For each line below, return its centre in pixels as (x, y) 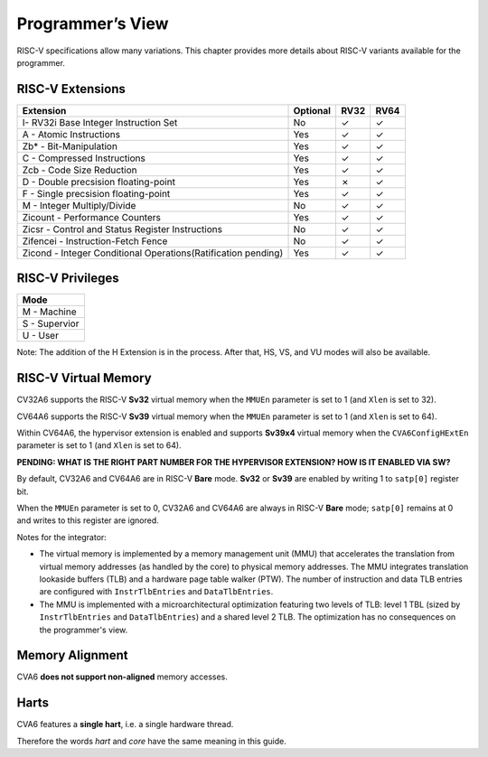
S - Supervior (51, 323)
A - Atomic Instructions (71, 134)
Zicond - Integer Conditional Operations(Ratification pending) (153, 253)
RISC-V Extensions (71, 89)
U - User (40, 336)
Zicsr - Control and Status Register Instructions (122, 229)
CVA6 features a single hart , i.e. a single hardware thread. (125, 724)
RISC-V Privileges (68, 279)
